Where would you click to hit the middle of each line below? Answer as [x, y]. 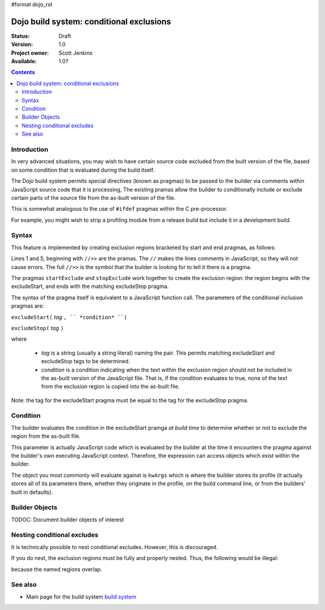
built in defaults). [32, 492]
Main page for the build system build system [81, 597]
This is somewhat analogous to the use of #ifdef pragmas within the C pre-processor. [119, 209]
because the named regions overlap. [57, 569]
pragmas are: [28, 306]
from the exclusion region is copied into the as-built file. [110, 387]
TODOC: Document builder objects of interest [68, 519]
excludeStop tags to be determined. [86, 361]
